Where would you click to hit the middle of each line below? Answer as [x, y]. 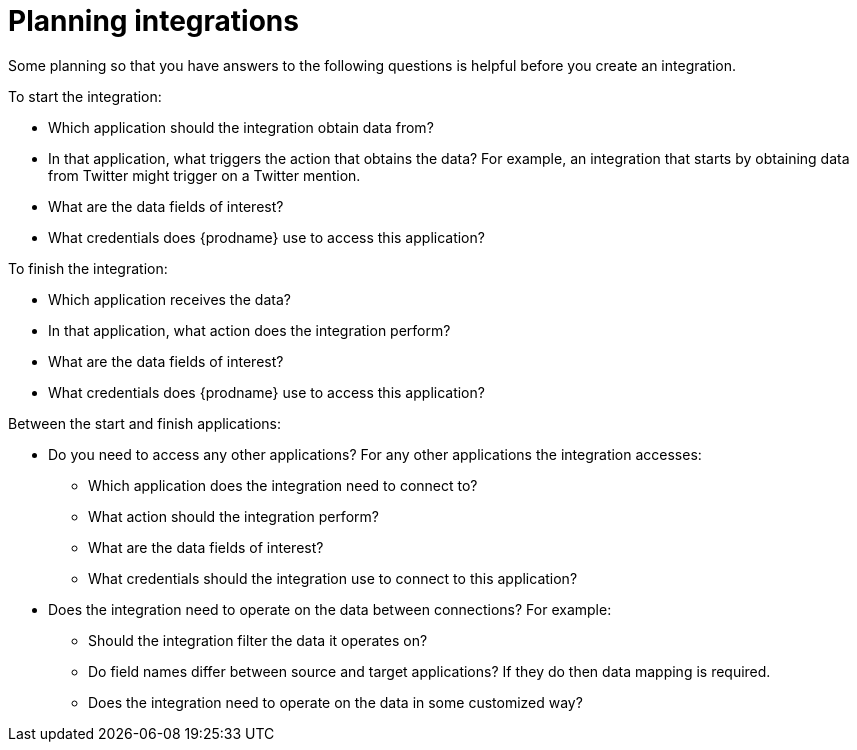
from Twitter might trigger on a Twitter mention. [204, 175]
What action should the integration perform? [233, 516]
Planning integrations [153, 21]
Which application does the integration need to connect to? [283, 485]
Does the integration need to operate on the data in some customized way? [335, 702]
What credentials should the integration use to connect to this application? [333, 578]
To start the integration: [85, 96]
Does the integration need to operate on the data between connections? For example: [330, 609]
